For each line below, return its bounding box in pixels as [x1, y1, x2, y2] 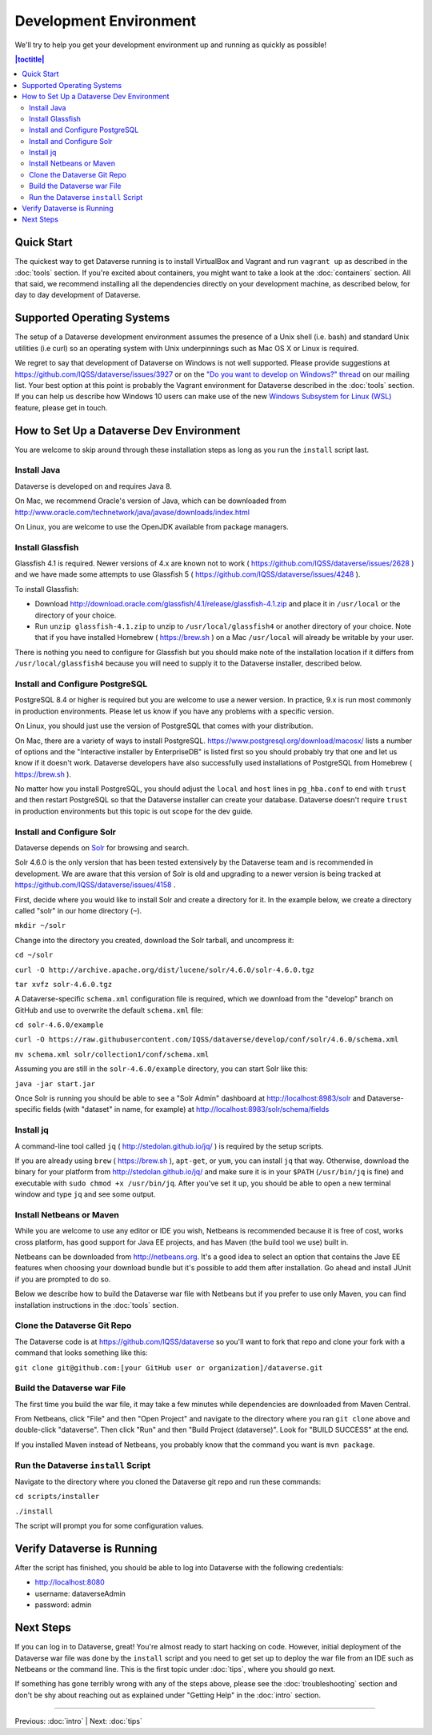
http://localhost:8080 [34, 1577, 105, 1587]
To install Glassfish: [14, 584, 79, 594]
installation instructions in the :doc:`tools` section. [14, 1300, 179, 1309]
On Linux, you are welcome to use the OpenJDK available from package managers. [14, 522, 290, 531]
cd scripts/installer [14, 1492, 100, 1501]
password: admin [34, 1600, 92, 1609]
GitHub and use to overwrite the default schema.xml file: [14, 1005, 204, 1015]
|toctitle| [14, 54, 45, 64]
